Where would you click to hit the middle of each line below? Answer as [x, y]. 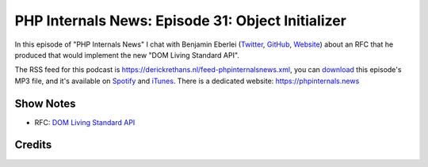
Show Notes [45, 103]
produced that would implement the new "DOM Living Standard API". [127, 55]
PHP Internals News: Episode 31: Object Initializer [180, 21]
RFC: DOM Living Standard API [85, 122]
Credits [33, 145]
